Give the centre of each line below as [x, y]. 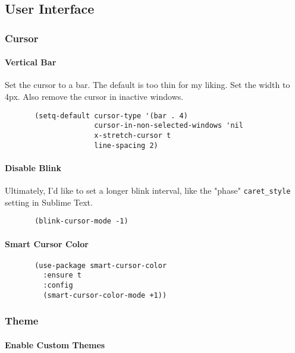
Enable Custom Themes [55, 344]
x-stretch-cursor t [133, 135]
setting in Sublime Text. [49, 202]
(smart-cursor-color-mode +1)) [105, 295]
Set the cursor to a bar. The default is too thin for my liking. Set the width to [147, 85]
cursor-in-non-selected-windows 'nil [169, 126]
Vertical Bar [31, 62]
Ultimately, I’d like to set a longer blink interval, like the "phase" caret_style [148, 190]
